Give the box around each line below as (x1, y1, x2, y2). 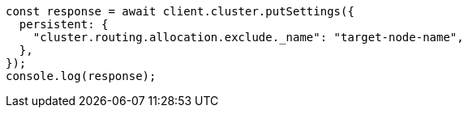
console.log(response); (6, 70, 157, 82)
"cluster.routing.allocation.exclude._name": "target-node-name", (32, 31, 464, 44)
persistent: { (19, 18, 109, 31)
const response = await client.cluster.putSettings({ (6, 5, 354, 18)
